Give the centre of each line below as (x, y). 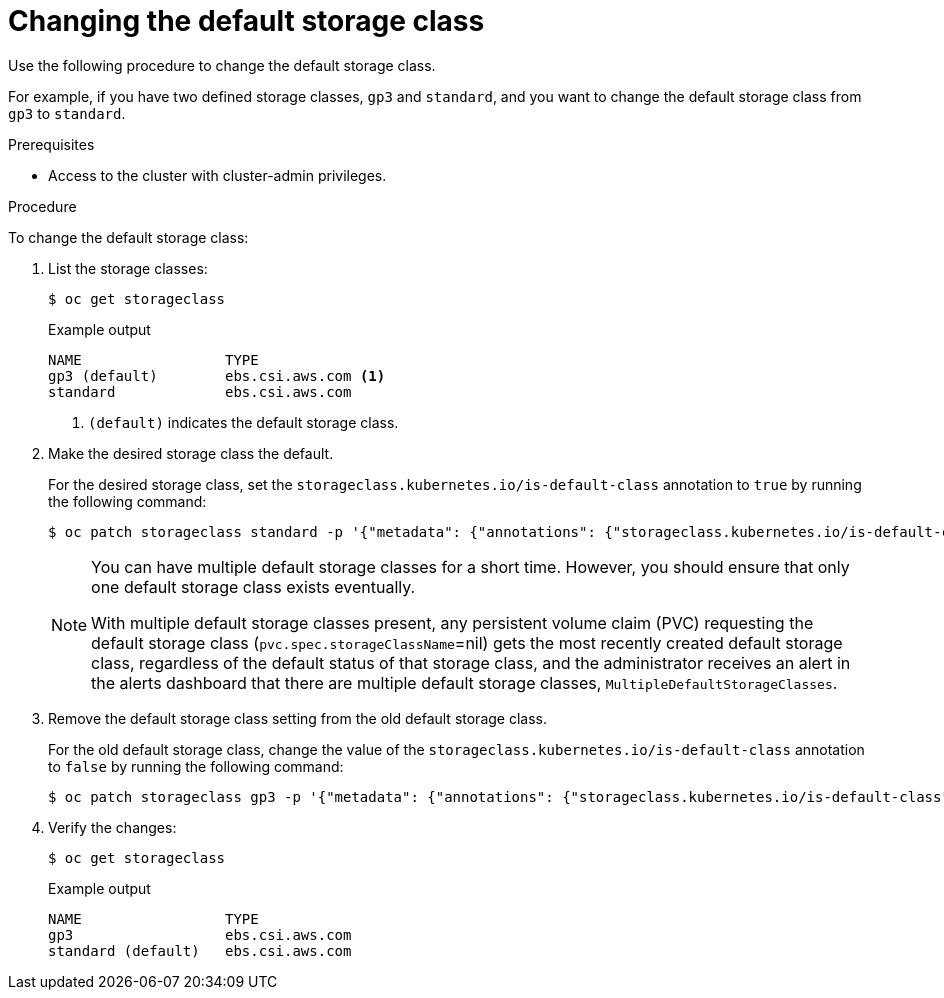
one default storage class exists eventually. (253, 586)
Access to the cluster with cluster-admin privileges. (217, 175)
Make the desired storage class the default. (191, 453)
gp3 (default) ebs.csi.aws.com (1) (217, 375)
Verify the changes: (112, 827)
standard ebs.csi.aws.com (200, 391)
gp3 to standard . (67, 113)
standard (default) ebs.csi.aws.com (200, 950)
